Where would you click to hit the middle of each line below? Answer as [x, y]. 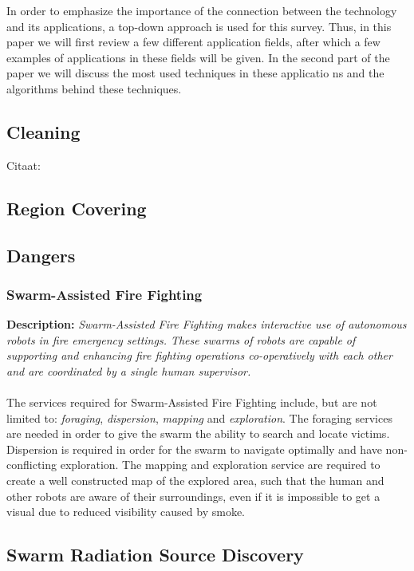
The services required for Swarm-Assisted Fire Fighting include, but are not [192, 402]
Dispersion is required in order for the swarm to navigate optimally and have [194, 449]
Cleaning [43, 131]
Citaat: [24, 165]
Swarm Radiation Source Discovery [155, 555]
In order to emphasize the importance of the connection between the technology [202, 10]
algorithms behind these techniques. [94, 88]
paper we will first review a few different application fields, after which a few [193, 42]
